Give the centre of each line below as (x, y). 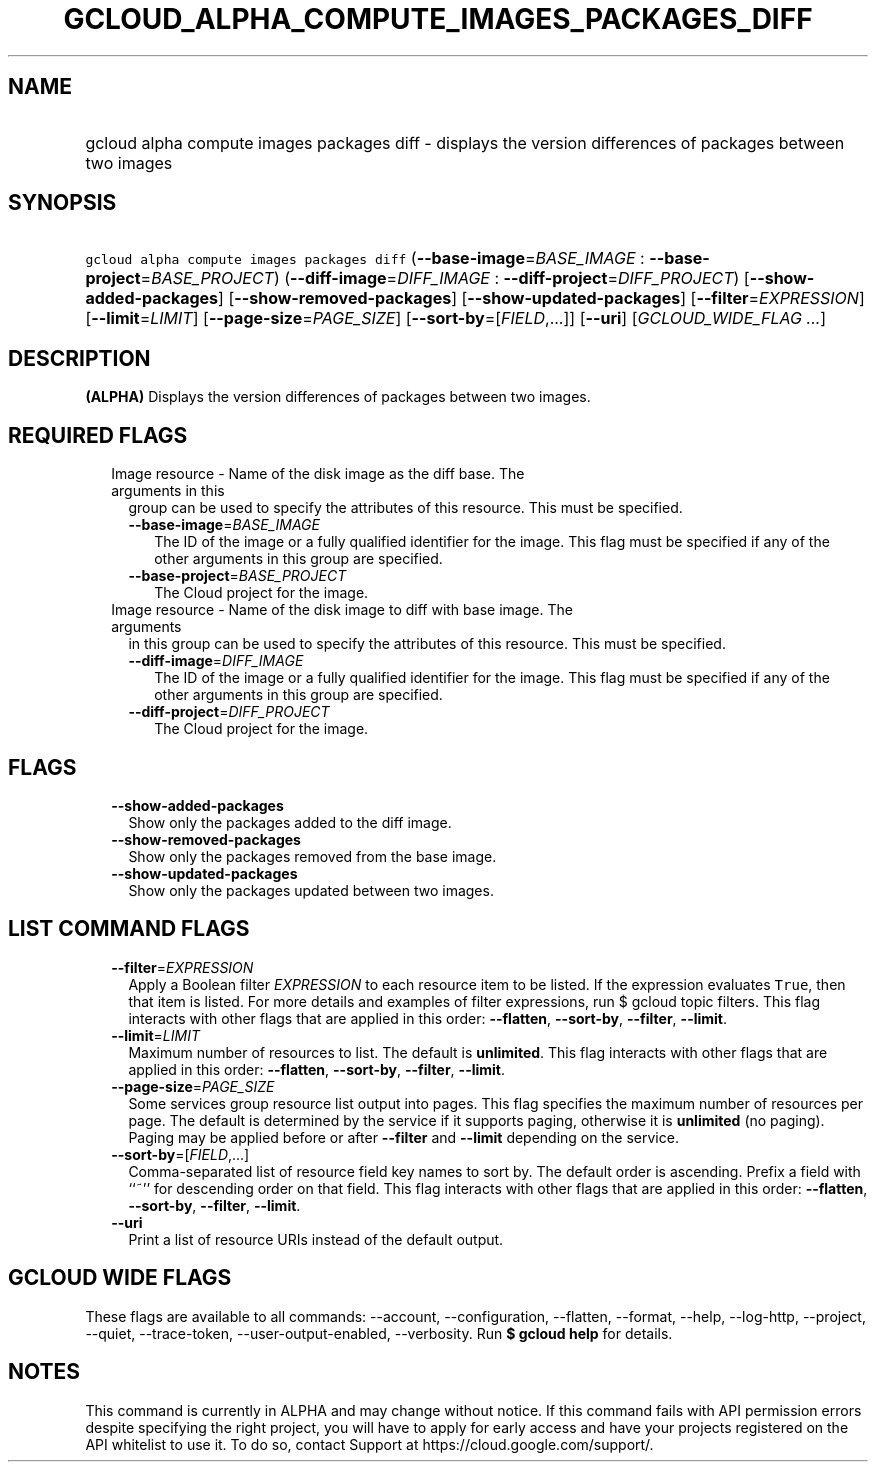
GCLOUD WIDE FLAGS (120, 1278)
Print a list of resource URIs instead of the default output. (316, 1239)
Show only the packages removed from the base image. (312, 856)
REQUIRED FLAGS (98, 435)
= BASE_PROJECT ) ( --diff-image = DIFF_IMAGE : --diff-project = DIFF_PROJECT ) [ (445, 278)
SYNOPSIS (62, 203)
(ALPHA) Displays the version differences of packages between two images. (338, 397)
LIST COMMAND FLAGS (129, 929)
